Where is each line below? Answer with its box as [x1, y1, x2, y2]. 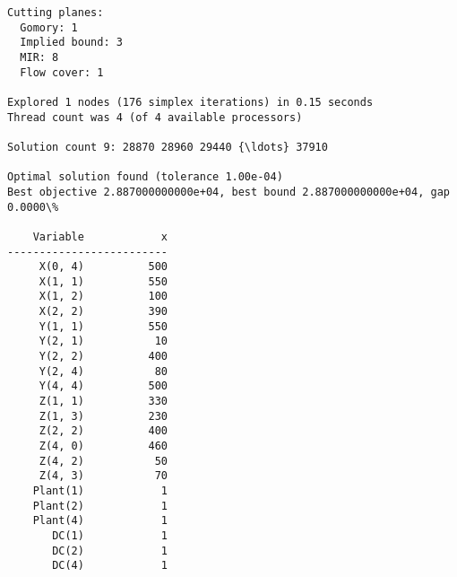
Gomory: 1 [20, 21, 78, 34]
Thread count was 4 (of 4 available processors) [7, 110, 303, 124]
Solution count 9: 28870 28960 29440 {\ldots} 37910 [7, 140, 328, 153]
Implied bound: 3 [20, 36, 123, 49]
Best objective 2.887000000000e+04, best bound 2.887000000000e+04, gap [7, 185, 450, 198]
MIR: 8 [20, 50, 59, 64]
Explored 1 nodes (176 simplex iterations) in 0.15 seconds [7, 95, 374, 109]
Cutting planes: [7, 6, 104, 19]
